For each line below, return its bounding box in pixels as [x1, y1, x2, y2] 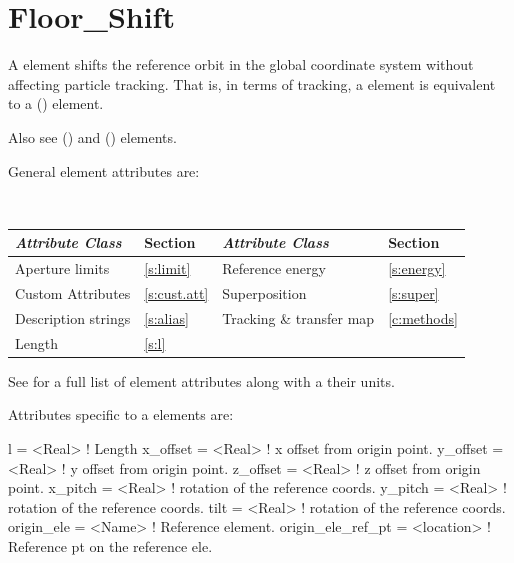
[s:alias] [144, 307, 189, 328]
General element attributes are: [8, 160, 200, 181]
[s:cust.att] [144, 282, 209, 303]
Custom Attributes [15, 282, 131, 303]
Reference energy [222, 258, 326, 279]
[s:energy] [388, 258, 446, 279]
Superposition [222, 282, 307, 303]
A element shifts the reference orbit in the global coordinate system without [8, 54, 474, 75]
